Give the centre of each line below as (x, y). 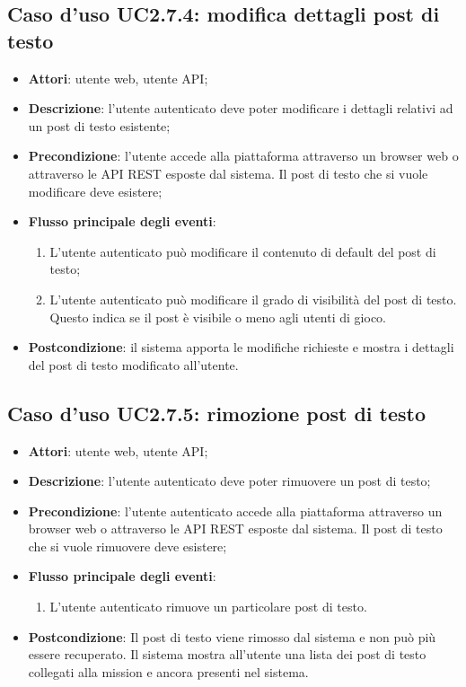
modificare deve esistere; (95, 191)
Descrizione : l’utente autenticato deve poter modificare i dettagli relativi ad (241, 108)
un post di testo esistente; (99, 125)
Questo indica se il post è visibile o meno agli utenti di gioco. (218, 317)
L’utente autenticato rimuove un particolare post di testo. (208, 607)
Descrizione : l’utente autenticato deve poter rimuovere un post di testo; (229, 481)
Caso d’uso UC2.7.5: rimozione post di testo (217, 413)
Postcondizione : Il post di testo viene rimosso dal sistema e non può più (232, 636)
